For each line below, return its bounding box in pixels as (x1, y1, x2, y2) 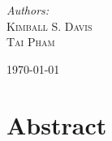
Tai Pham (6, 33, 55, 50)
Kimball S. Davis (6, 17, 93, 34)
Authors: (6, 2, 50, 18)
